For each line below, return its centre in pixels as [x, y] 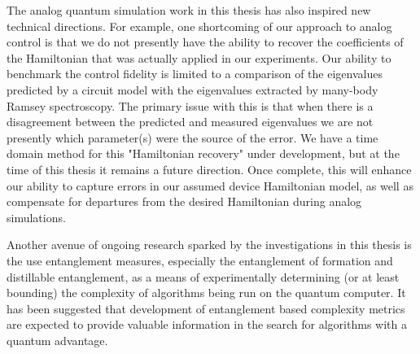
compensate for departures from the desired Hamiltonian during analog [184, 201]
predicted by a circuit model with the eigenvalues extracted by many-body [192, 89]
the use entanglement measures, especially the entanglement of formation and [200, 260]
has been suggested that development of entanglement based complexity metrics [206, 308]
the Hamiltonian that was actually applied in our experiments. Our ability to [199, 57]
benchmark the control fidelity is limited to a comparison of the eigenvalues [195, 74]
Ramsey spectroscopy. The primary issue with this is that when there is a [190, 105]
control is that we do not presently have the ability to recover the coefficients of [205, 42]
